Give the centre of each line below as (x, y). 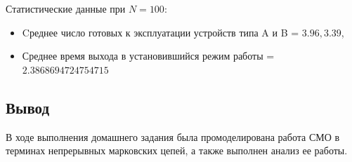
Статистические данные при (66, 8)
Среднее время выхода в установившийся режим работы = (148, 56)
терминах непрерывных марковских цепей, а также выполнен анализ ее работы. (177, 150)
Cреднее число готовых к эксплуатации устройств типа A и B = (161, 32)
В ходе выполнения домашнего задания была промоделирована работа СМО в (173, 136)
